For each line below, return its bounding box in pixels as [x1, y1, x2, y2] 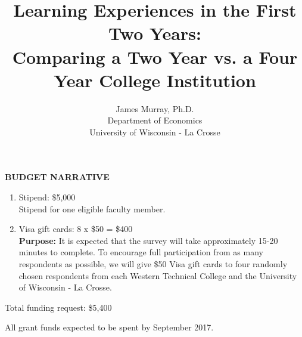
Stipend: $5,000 [18, 191, 76, 203]
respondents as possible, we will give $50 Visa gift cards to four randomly [18, 258, 288, 270]
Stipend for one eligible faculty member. [18, 202, 166, 215]
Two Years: [108, 21, 201, 45]
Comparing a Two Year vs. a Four [12, 44, 298, 69]
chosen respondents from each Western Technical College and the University [18, 269, 297, 282]
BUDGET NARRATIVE [5, 171, 110, 183]
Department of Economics [107, 114, 203, 126]
